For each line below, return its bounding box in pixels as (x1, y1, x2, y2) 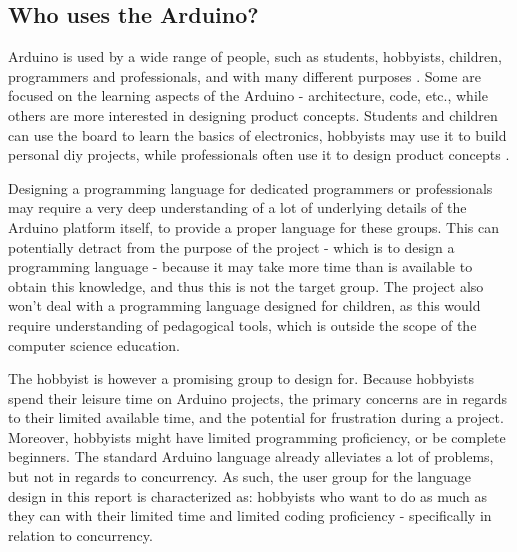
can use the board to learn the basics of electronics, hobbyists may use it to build (8, 124, 507, 145)
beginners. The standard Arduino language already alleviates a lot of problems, (8, 446, 494, 467)
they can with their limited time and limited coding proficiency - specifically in (8, 505, 492, 526)
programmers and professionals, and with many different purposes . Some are (8, 65, 481, 86)
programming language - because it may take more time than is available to (8, 256, 473, 277)
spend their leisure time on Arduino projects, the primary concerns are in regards (8, 387, 507, 408)
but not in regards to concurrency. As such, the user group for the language (8, 466, 471, 487)
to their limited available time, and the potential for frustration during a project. (8, 407, 504, 428)
